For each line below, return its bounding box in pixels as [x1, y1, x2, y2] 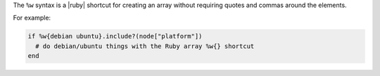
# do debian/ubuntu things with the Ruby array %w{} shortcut [35, 42, 255, 50]
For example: [13, 14, 51, 22]
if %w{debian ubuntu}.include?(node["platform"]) [27, 32, 203, 40]
